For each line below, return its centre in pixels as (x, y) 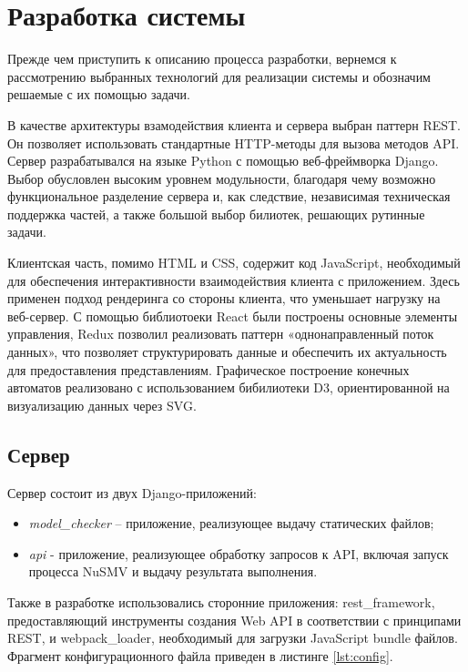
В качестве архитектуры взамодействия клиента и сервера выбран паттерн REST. (234, 124)
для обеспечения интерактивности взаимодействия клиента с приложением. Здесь (234, 280)
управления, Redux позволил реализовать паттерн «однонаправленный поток (221, 334)
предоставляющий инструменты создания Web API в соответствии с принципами (234, 620)
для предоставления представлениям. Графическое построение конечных (209, 369)
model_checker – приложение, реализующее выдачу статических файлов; (231, 523)
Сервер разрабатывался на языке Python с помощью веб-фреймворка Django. (223, 161)
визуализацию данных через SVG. (102, 405)
